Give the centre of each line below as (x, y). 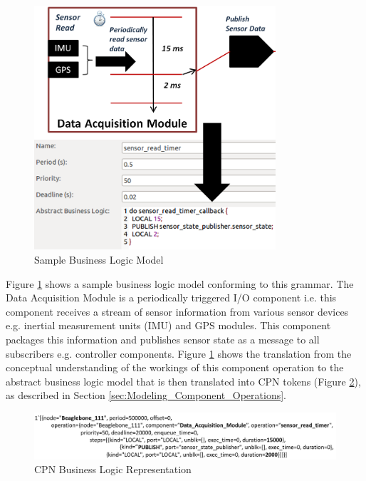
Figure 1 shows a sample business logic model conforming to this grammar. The (180, 283)
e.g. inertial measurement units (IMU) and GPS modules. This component (168, 325)
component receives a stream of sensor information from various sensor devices (177, 311)
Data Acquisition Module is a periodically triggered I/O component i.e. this (171, 298)
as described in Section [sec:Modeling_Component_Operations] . (146, 395)
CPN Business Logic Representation (113, 469)
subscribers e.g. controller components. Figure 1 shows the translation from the (179, 353)
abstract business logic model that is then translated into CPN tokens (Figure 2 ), (183, 381)
